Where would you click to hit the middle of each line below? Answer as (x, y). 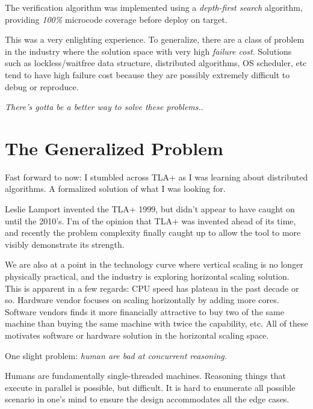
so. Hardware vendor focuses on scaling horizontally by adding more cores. (142, 300)
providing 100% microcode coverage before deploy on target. (116, 19)
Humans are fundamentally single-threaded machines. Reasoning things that (145, 376)
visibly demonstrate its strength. (65, 244)
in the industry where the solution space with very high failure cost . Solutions (148, 51)
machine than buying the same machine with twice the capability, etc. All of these (156, 323)
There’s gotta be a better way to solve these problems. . (104, 107)
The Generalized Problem (114, 148)
